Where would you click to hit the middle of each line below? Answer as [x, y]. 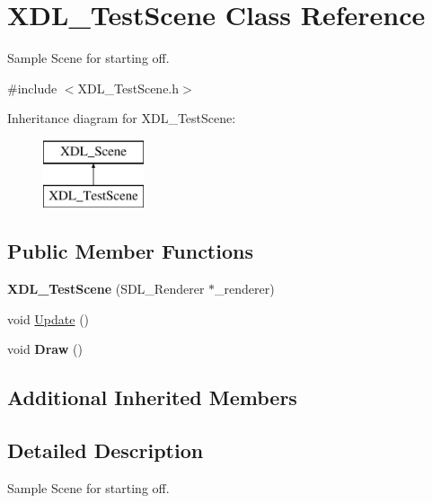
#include [32, 88]
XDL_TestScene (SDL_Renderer [106, 289]
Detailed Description [106, 450]
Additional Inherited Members [152, 397]
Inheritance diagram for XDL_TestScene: [122, 118]
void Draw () [45, 349]
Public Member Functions [130, 251]
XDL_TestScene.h [128, 88]
